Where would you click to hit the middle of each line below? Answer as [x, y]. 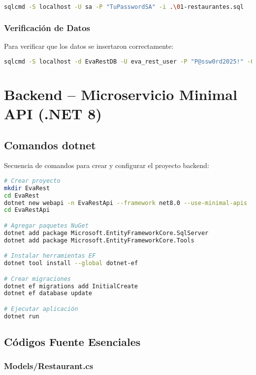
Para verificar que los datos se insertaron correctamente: [89, 46]
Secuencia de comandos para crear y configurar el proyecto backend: [107, 165]
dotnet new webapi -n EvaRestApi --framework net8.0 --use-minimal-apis [126, 203]
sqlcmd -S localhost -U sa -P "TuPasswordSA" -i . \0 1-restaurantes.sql [124, 7]
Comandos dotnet [50, 145]
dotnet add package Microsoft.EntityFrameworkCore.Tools [99, 240]
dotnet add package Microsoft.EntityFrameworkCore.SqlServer [106, 233]
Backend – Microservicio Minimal [121, 94]
